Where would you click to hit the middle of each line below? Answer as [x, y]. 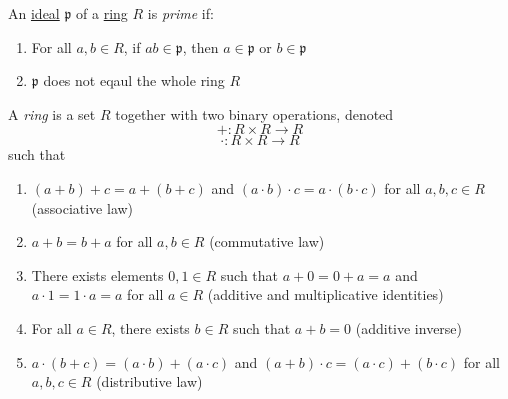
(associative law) [82, 207]
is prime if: [180, 13]
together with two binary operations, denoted [254, 113]
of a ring [102, 13]
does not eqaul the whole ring [134, 80]
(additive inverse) [409, 327]
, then [200, 46]
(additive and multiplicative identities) [325, 294]
